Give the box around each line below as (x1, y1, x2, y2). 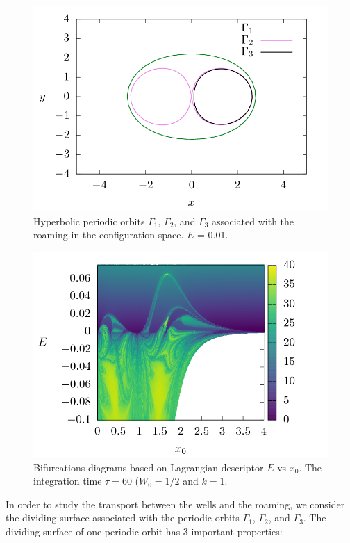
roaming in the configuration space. (33, 227, 184, 242)
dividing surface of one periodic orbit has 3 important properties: (6, 524, 283, 538)
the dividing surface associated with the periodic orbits (6, 510, 240, 525)
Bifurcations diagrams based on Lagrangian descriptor (33, 460, 264, 474)
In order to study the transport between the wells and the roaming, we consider (6, 496, 345, 511)
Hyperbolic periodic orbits (33, 213, 145, 228)
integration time (33, 473, 102, 488)
